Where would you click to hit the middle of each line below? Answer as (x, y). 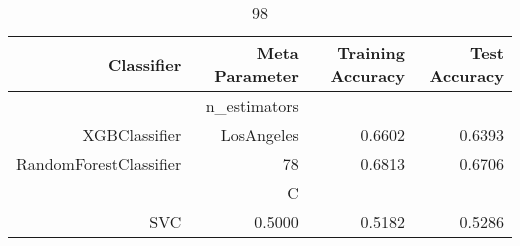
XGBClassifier (132, 134)
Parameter (256, 75)
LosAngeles (259, 134)
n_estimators (252, 105)
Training (371, 52)
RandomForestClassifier (99, 163)
